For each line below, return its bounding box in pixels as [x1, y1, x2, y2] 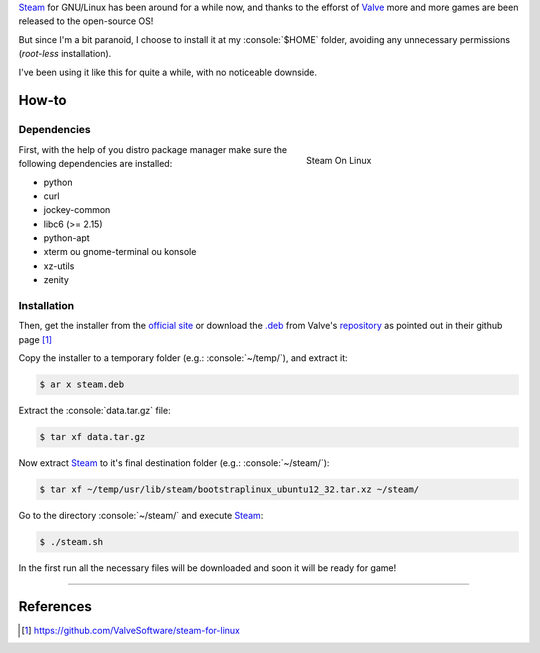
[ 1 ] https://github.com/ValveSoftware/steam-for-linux [21, 624, 240, 636]
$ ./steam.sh [39, 536, 104, 548]
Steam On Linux [306, 154, 372, 166]
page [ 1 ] [18, 333, 53, 345]
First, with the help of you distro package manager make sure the [18, 143, 288, 155]
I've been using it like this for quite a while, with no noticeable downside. [18, 66, 318, 78]
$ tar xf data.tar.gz [39, 431, 146, 443]
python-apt [43, 232, 90, 244]
